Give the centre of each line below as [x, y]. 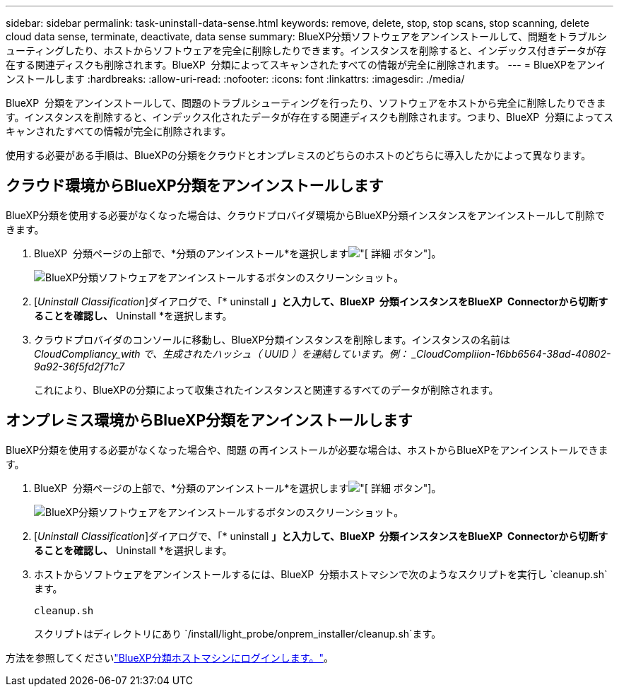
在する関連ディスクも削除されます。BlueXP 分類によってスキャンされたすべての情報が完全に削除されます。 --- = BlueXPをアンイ [306, 65]
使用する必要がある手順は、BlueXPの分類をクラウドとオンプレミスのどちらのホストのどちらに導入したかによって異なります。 [299, 155]
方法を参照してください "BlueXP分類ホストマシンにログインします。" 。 [170, 657]
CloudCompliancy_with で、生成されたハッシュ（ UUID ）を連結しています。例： [222, 353]
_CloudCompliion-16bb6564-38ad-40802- [511, 353]
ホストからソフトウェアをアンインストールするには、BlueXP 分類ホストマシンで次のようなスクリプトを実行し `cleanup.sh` [321, 574]
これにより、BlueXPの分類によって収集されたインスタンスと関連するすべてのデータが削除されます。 [266, 389]
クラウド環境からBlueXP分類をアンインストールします [195, 186]
